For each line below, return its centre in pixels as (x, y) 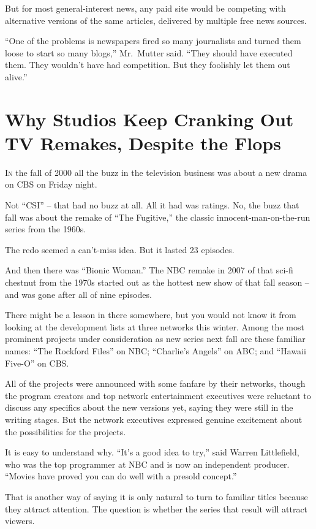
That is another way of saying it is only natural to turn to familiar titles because (156, 496)
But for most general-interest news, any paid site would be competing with (145, 8)
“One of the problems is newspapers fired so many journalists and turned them (153, 41)
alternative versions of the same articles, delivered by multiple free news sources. (156, 20)
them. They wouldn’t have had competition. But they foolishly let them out (148, 65)
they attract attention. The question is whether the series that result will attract (156, 508)
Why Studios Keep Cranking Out (149, 119)
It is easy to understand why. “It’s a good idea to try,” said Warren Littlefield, (152, 452)
